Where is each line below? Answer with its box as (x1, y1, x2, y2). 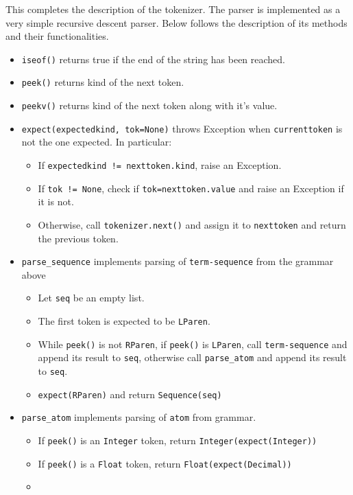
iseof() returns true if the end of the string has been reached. (21, 51, 286, 66)
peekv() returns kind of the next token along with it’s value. (21, 98, 278, 113)
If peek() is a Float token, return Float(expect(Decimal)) (38, 456, 292, 470)
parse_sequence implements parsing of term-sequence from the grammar (21, 254, 334, 268)
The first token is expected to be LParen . (38, 314, 210, 328)
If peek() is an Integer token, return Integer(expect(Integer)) (38, 433, 317, 447)
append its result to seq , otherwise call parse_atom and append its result (38, 350, 347, 365)
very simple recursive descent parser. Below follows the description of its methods (5, 15, 348, 30)
